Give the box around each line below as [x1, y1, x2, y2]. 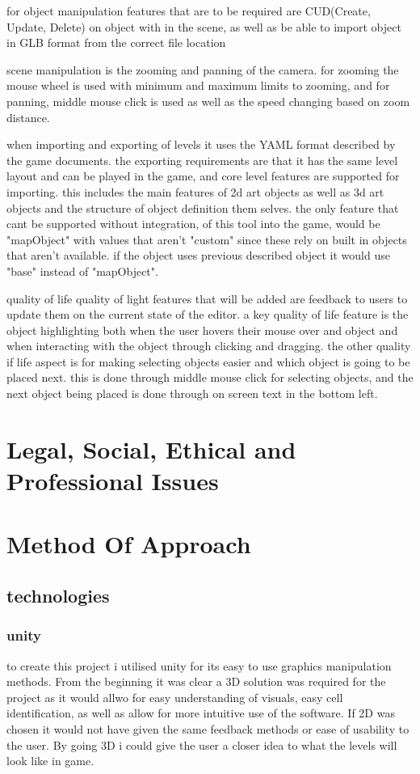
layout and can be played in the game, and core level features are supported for [6, 167, 400, 184]
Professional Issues [6, 464, 219, 497]
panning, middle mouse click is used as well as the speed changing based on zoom [6, 92, 410, 109]
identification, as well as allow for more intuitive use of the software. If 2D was [6, 704, 395, 721]
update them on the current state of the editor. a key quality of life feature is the [6, 306, 409, 323]
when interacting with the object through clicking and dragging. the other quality [6, 337, 411, 354]
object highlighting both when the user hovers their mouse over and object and [6, 321, 398, 338]
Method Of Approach [6, 527, 251, 560]
